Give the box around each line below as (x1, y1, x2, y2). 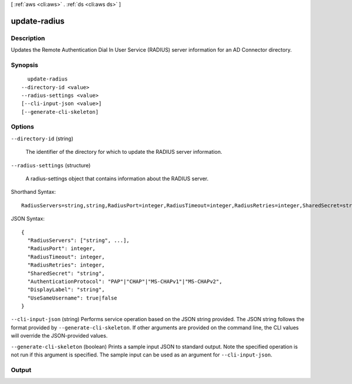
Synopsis (11, 60, 38, 69)
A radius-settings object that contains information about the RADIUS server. (25, 175, 209, 182)
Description (11, 34, 45, 42)
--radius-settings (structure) (11, 161, 91, 169)
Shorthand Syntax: (11, 188, 56, 196)
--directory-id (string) (11, 135, 73, 142)
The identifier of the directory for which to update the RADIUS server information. (25, 149, 222, 156)
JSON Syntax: (11, 215, 45, 223)
